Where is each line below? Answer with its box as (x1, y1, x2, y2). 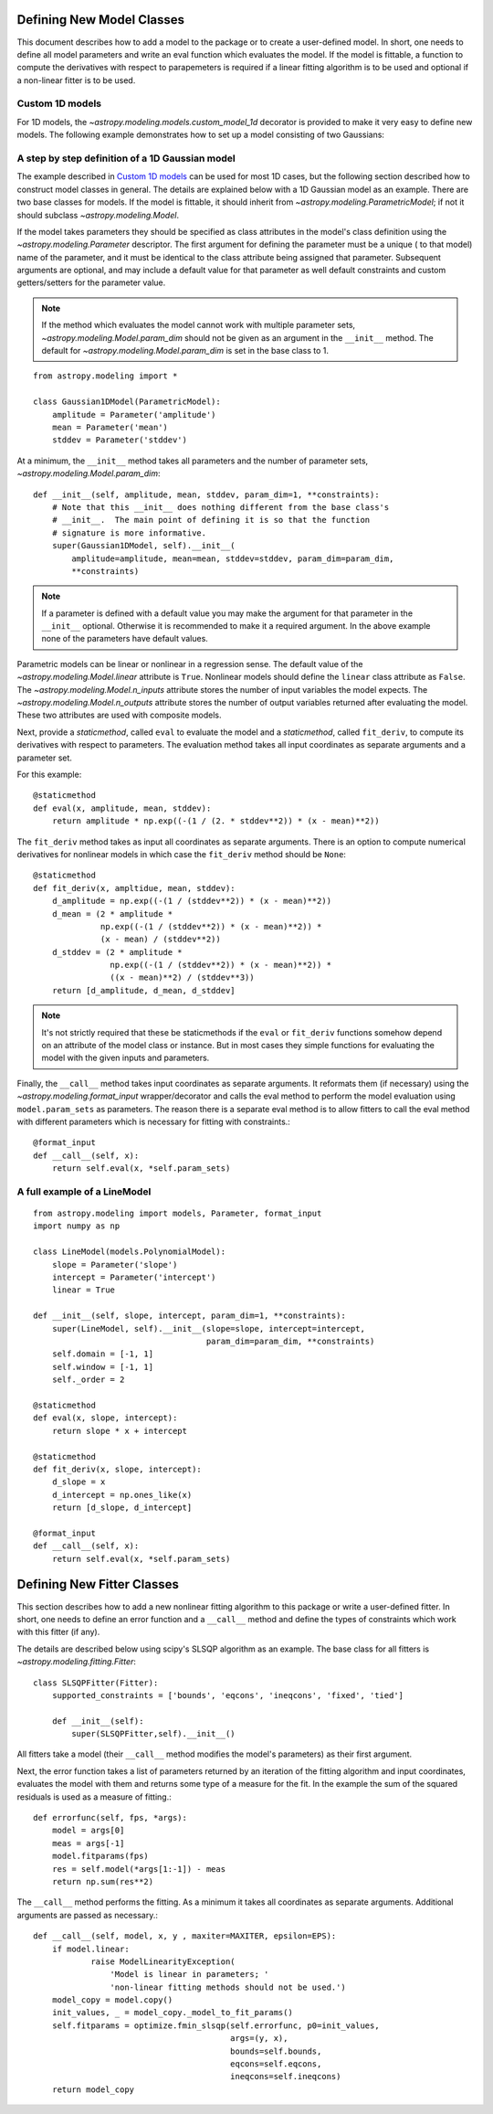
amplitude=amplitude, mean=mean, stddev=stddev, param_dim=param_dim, (71, 553, 394, 564)
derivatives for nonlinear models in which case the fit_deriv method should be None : (16, 848, 347, 859)
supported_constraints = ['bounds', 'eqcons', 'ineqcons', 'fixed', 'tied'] (51, 1690, 404, 1700)
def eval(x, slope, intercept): (33, 1413, 178, 1423)
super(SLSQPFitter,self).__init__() (71, 1728, 236, 1739)
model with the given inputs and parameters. (41, 1052, 210, 1064)
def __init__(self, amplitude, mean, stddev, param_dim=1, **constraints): (33, 489, 380, 500)
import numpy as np (33, 1221, 121, 1231)
